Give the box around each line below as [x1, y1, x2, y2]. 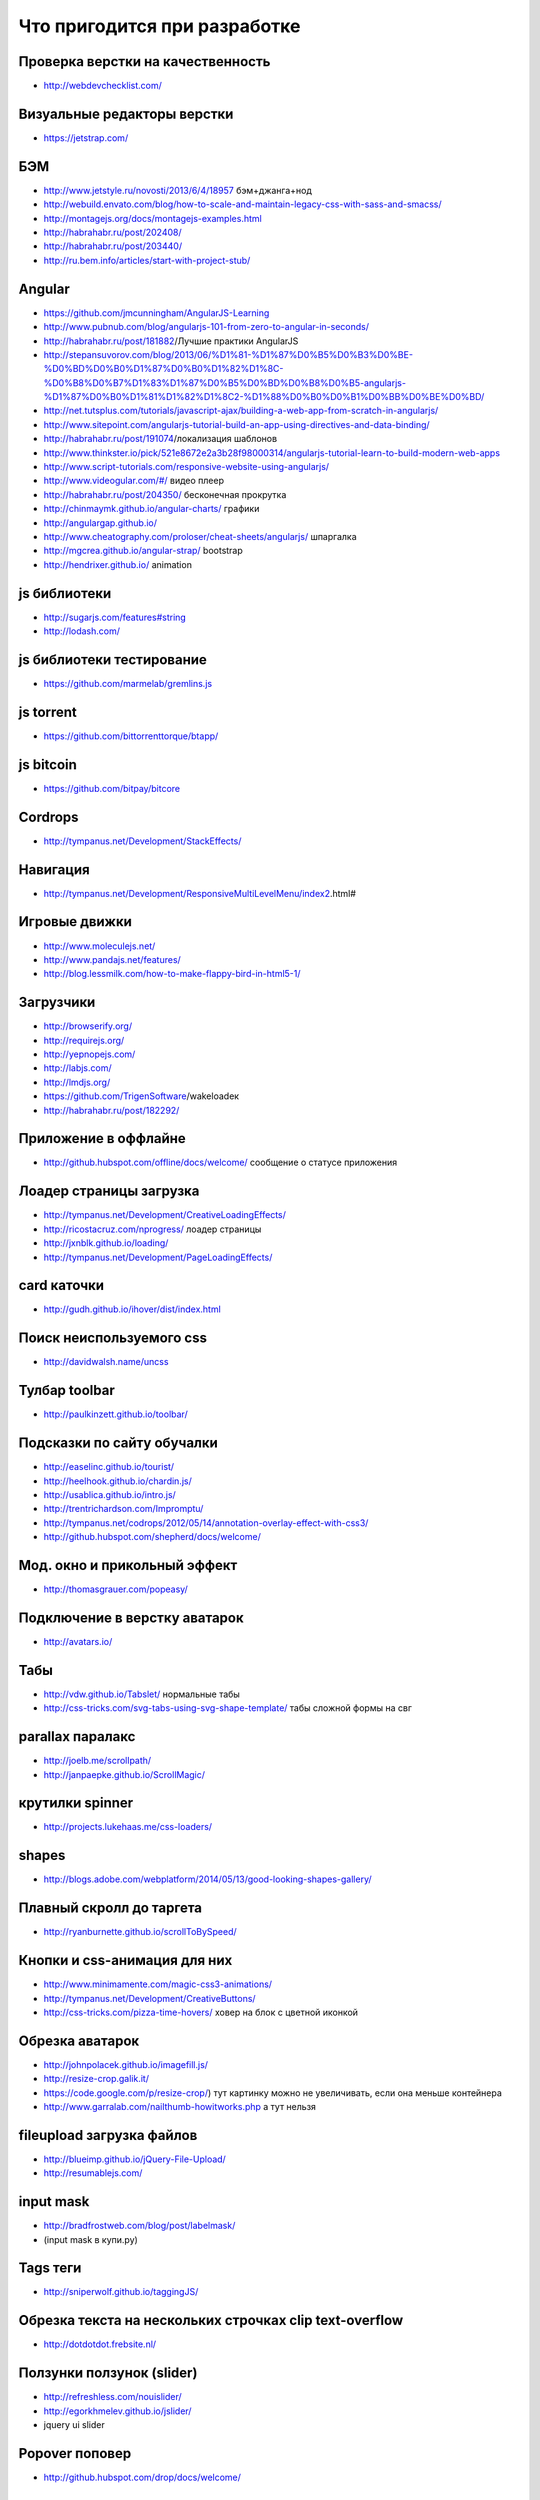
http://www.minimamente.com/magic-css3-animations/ [43, 1978, 273, 1990]
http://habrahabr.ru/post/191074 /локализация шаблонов [43, 433, 278, 445]
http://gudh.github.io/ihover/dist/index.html [43, 1303, 222, 1315]
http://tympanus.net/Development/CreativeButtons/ [43, 1992, 256, 2004]
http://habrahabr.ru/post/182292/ [43, 1104, 180, 1116]
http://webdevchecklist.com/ [43, 80, 162, 92]
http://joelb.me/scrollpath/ [43, 1755, 152, 1767]
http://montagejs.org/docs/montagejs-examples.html [43, 212, 262, 224]
